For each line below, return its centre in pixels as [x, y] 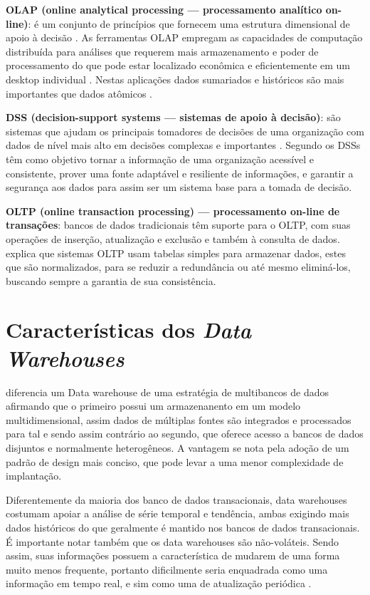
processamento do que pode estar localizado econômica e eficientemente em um [178, 65]
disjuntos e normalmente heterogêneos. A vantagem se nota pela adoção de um [178, 447]
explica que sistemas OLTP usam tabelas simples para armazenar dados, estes [176, 253]
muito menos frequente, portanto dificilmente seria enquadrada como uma [167, 569]
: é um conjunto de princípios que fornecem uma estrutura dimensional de [189, 23]
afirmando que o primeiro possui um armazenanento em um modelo [153, 406]
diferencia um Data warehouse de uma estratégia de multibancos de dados [168, 392]
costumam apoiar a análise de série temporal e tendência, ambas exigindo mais [178, 513]
